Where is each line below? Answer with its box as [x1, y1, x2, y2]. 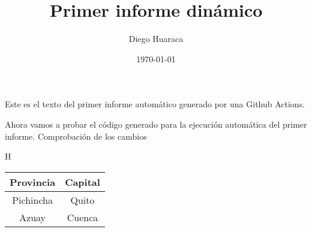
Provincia [10, 174, 56, 189]
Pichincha [12, 192, 53, 207]
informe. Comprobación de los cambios [5, 129, 147, 142]
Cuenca [67, 210, 98, 224]
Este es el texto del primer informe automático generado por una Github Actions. [5, 98, 305, 110]
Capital [65, 174, 100, 189]
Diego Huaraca [128, 32, 184, 45]
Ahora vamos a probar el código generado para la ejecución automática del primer [5, 117, 307, 130]
